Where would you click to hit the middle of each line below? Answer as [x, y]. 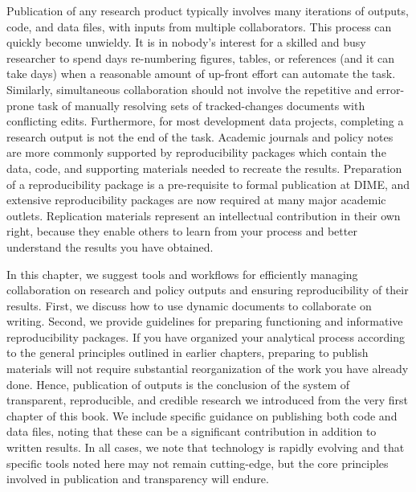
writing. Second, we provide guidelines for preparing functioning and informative [205, 321]
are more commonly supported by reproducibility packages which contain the [196, 152]
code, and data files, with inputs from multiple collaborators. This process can [199, 26]
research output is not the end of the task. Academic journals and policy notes [200, 136]
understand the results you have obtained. [110, 246]
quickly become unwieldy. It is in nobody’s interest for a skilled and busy [186, 42]
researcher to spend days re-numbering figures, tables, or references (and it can [201, 57]
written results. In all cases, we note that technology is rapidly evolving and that [206, 447]
